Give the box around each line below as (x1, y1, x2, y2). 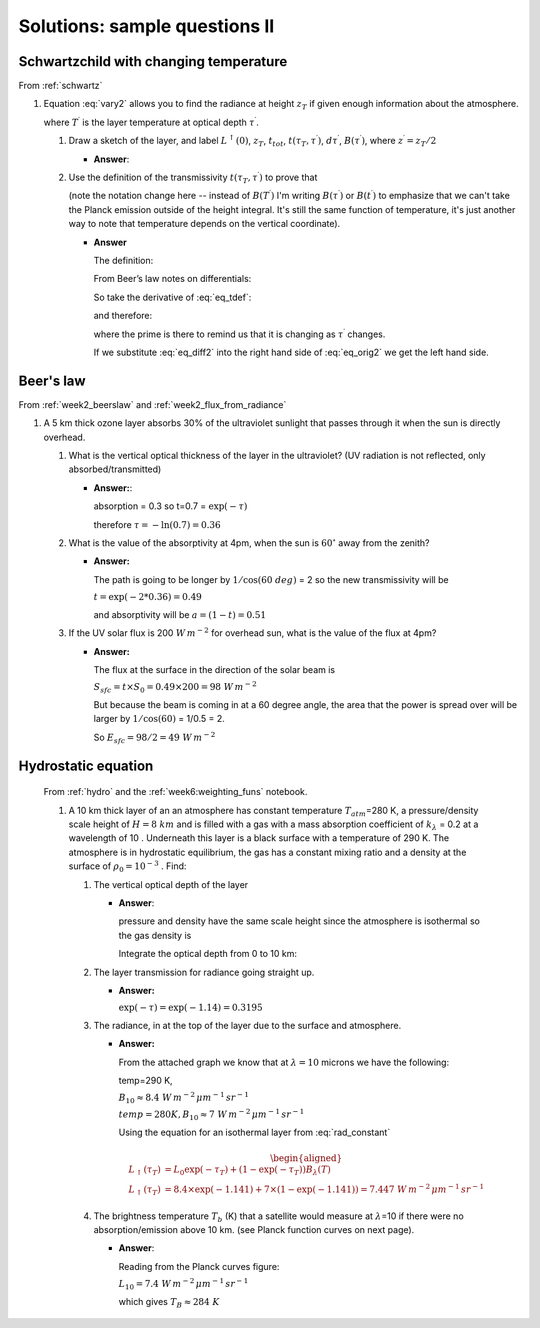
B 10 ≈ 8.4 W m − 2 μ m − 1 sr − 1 (118, 1090, 250, 1106)
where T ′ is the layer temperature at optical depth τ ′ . (43, 115, 259, 128)
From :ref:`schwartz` (18, 80, 103, 92)
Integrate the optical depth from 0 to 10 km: (118, 948, 298, 960)
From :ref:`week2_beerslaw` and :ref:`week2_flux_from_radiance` (18, 398, 287, 410)
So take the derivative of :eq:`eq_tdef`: (93, 291, 252, 303)
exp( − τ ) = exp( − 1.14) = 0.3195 (118, 1002, 264, 1014)
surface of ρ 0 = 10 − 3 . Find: (68, 859, 187, 874)
